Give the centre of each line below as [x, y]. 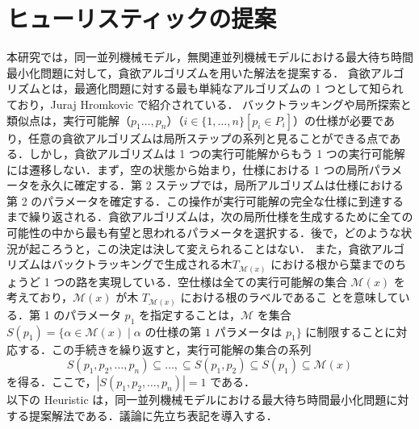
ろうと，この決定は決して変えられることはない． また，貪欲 [211, 248]
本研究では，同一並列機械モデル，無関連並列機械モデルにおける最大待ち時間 [210, 57]
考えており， [40, 297]
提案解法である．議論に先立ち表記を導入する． [153, 415]
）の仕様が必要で [338, 120]
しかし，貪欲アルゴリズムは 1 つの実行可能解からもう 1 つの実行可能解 [217, 154]
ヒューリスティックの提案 [142, 18]
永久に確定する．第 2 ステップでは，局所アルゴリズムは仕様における [222, 185]
